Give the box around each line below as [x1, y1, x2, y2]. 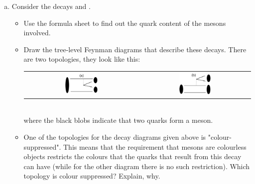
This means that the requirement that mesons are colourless [63, 141, 247, 152]
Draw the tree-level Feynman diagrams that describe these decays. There [23, 44, 247, 54]
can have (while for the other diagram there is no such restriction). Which [23, 161, 250, 171]
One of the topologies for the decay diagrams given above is [23, 132, 206, 142]
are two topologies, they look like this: [23, 54, 140, 64]
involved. [23, 27, 51, 38]
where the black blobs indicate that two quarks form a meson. [23, 115, 213, 125]
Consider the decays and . [11, 1, 91, 11]
